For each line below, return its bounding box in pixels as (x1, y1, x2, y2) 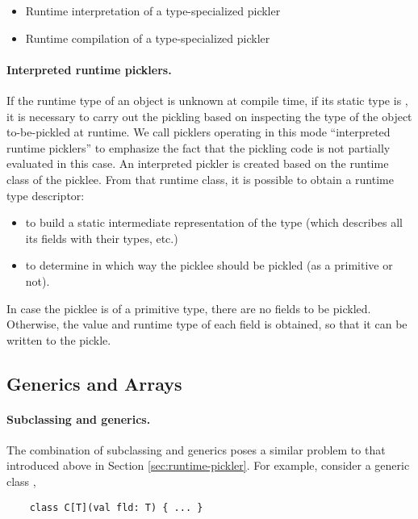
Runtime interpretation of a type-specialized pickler (25, 2, 281, 19)
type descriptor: (6, 186, 85, 203)
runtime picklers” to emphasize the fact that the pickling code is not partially (6, 139, 391, 156)
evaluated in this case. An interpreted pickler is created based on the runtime (6, 155, 389, 172)
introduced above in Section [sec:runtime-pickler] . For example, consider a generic (6, 457, 410, 474)
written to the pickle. (6, 331, 111, 348)
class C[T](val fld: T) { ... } (29, 501, 203, 513)
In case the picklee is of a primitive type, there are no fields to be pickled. (6, 299, 371, 316)
